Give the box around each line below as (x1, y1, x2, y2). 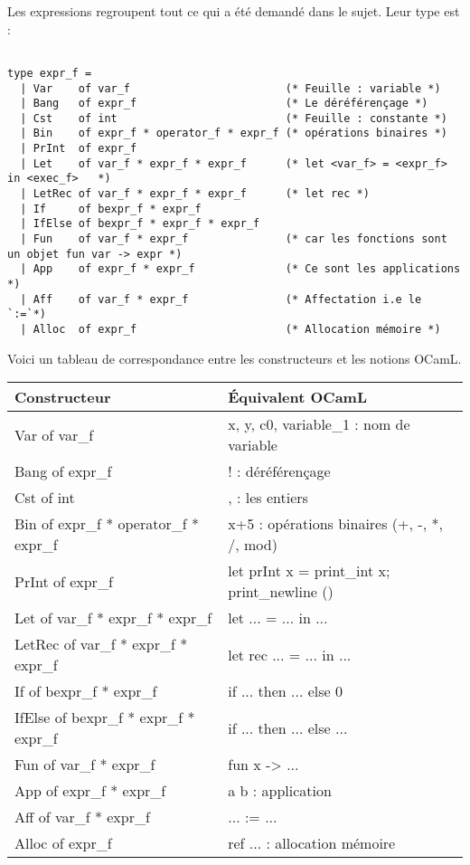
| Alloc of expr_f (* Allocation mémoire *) (20, 323, 441, 336)
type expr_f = (7, 66, 92, 80)
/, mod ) (228, 534, 277, 556)
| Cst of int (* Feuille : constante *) (20, 111, 447, 125)
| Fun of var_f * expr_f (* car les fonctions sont (20, 233, 447, 246)
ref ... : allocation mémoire (228, 832, 396, 854)
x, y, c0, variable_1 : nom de (228, 413, 410, 435)
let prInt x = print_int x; (228, 560, 390, 582)
